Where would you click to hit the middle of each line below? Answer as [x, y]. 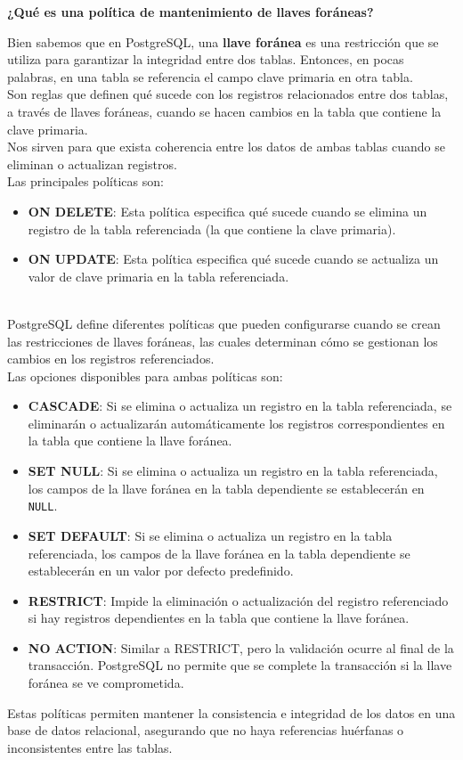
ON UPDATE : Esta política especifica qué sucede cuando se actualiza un [233, 259]
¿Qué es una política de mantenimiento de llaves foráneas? [191, 12]
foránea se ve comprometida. [106, 683]
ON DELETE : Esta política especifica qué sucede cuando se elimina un [227, 211]
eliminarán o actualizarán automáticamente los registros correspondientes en [236, 423]
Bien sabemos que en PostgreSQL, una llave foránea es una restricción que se [223, 41]
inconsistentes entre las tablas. [90, 747]
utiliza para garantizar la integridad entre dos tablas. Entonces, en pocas [206, 59]
